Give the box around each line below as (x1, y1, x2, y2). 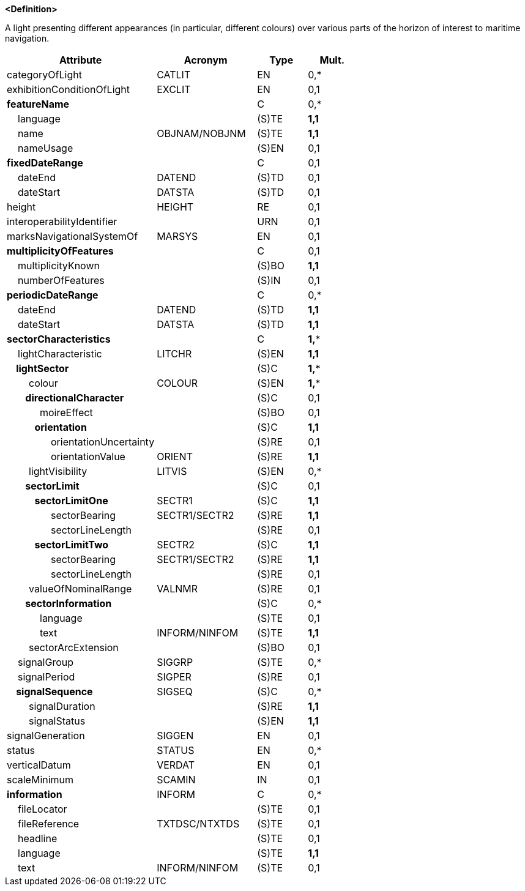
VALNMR (157, 583, 198, 595)
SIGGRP (157, 656, 193, 668)
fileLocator (18, 803, 67, 815)
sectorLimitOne (34, 494, 108, 507)
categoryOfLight (7, 69, 82, 81)
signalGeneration (7, 729, 85, 742)
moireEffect (40, 406, 93, 419)
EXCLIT (157, 83, 191, 95)
